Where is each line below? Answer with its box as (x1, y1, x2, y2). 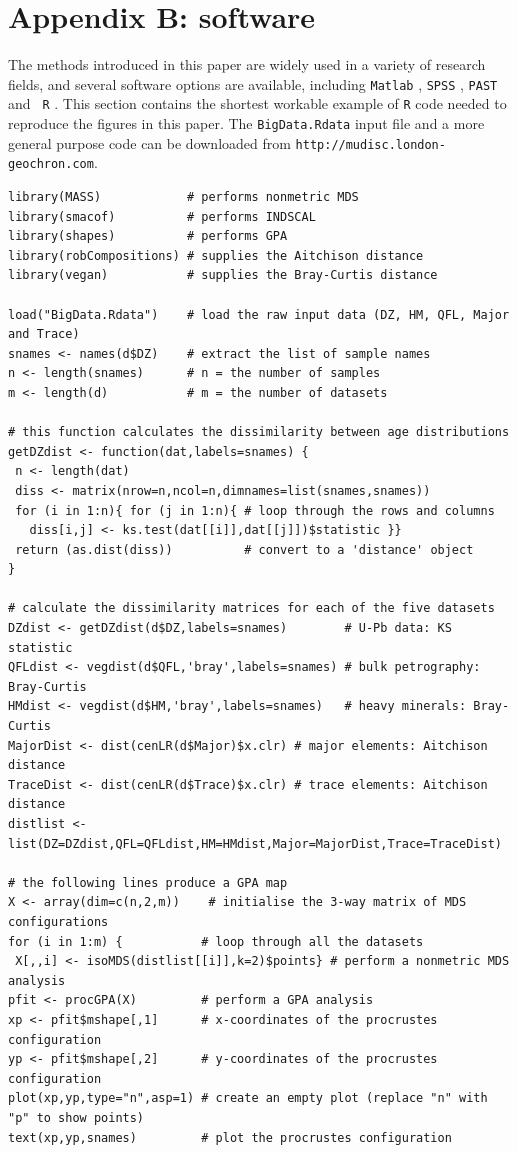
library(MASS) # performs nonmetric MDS (8, 190, 359, 204)
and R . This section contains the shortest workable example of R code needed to (8, 93, 507, 114)
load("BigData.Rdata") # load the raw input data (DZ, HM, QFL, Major (8, 307, 510, 322)
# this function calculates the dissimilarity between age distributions (8, 425, 510, 440)
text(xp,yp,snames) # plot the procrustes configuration (8, 1130, 452, 1145)
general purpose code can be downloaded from (8, 132, 291, 153)
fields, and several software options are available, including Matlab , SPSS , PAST (8, 73, 498, 94)
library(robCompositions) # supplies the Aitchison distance (8, 248, 424, 263)
